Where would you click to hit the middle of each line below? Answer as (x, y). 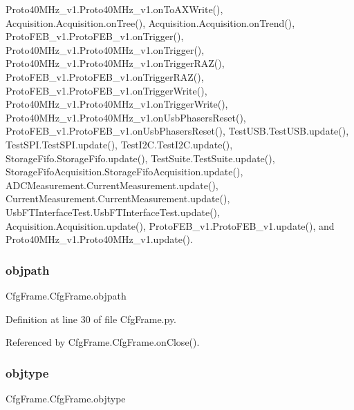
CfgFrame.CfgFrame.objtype (66, 398)
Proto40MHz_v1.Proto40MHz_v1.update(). (99, 239)
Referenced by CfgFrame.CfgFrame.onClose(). (103, 342)
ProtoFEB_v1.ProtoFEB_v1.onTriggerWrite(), (106, 90)
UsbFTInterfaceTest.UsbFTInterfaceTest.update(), (113, 212)
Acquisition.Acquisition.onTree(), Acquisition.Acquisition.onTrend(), (150, 22)
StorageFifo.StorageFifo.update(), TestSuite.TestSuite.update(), (140, 158)
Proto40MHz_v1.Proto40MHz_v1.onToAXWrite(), (114, 9)
